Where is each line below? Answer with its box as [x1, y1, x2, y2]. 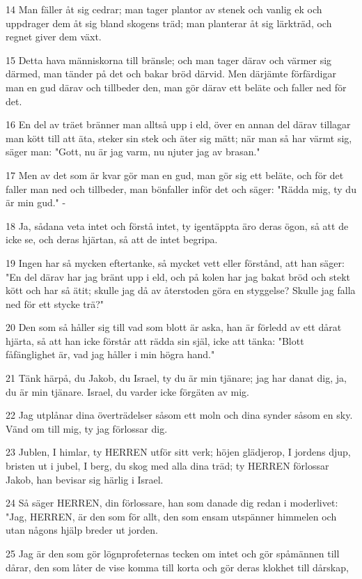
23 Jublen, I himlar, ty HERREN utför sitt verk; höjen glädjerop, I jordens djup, [6, 445, 351, 459]
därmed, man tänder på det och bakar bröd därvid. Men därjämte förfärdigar [6, 66, 336, 81]
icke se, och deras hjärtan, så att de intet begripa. [6, 232, 218, 247]
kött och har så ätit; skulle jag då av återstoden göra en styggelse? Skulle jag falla [6, 283, 356, 298]
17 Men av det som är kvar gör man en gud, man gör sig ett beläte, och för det [6, 167, 344, 182]
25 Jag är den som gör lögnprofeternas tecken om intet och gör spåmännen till [6, 546, 340, 560]
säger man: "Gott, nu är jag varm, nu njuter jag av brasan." [6, 144, 260, 159]
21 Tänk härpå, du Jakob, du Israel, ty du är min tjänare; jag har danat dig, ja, [6, 371, 347, 385]
